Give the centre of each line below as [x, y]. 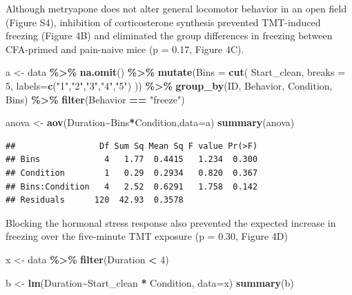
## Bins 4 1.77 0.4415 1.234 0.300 [132, 160]
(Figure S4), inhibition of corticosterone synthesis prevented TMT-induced [163, 22]
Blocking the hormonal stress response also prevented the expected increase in [171, 222]
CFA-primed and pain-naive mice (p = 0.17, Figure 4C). [125, 49]
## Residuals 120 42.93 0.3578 [95, 200]
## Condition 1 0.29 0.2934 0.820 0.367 [132, 173]
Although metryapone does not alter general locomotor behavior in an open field [176, 8]
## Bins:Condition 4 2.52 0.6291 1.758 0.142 [132, 186]
